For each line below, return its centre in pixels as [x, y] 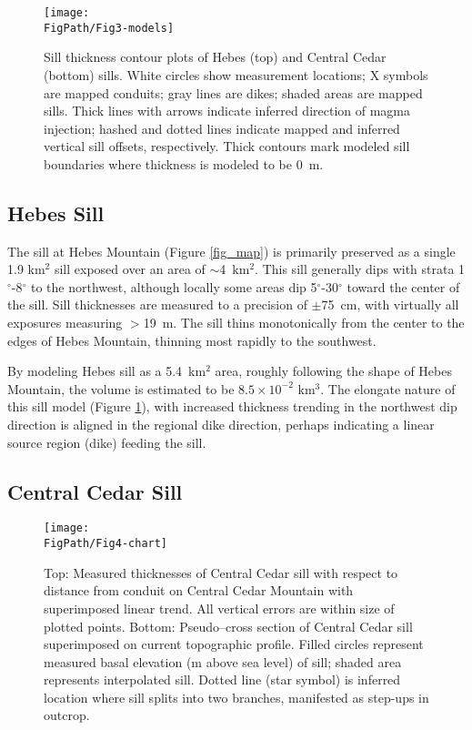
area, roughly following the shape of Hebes [333, 371]
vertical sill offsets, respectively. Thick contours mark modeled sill [227, 146]
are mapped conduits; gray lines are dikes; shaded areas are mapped [233, 92]
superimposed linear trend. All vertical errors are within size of [219, 608]
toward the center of [403, 286]
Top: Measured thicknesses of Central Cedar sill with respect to [221, 572]
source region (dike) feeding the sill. [107, 442]
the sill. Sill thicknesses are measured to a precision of [157, 304]
